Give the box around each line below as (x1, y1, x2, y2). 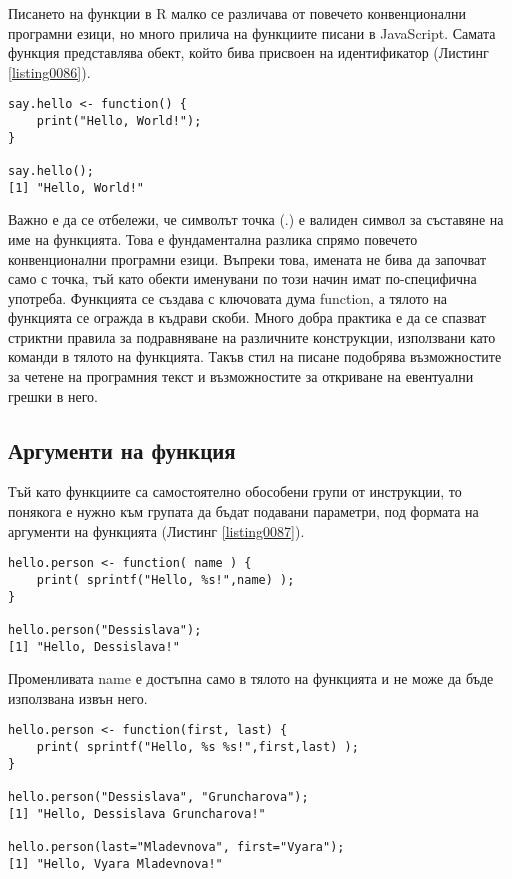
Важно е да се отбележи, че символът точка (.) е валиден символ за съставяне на (8, 209, 504, 230)
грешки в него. (8, 385, 98, 406)
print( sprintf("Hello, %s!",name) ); (36, 572, 295, 587)
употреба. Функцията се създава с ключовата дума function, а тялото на (8, 287, 448, 308)
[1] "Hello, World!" (8, 180, 145, 195)
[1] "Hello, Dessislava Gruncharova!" (8, 806, 266, 821)
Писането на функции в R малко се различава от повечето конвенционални (8, 3, 467, 23)
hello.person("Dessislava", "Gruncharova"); (8, 789, 309, 804)
